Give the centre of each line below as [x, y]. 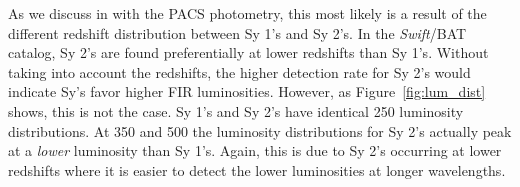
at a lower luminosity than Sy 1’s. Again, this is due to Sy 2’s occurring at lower [255, 150]
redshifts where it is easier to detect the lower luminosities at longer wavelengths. [257, 169]
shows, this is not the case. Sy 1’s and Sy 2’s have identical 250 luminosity [236, 110]
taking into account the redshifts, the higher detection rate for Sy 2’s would [239, 71]
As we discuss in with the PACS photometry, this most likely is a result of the [247, 13]
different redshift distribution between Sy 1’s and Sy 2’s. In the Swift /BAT [237, 32]
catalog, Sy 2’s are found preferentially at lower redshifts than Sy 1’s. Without [248, 52]
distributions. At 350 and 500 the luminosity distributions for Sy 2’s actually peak [260, 130]
